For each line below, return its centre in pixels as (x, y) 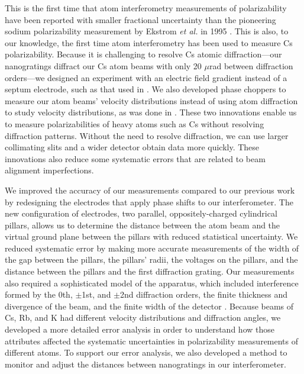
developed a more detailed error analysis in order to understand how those (140, 329)
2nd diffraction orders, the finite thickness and (204, 294)
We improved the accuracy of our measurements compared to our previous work (150, 190)
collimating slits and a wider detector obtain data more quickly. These (132, 147)
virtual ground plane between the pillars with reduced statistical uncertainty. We (151, 236)
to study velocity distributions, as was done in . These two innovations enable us (151, 112)
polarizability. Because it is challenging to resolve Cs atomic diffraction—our (143, 54)
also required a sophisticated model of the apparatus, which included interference (152, 283)
